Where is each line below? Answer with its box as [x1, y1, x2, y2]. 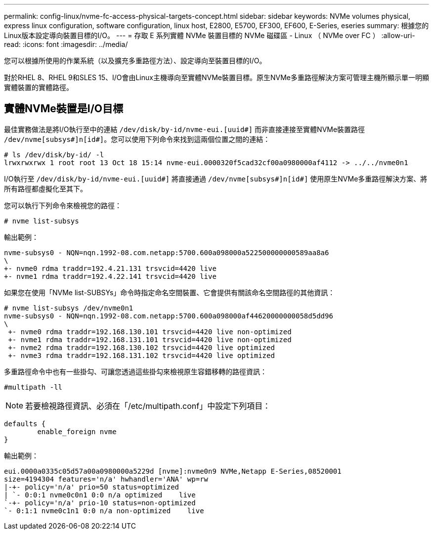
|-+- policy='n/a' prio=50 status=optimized [4, 483, 179, 491]
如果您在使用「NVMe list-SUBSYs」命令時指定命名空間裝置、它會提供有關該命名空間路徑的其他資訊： [4, 288, 335, 297]
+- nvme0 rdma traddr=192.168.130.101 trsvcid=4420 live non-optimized [8, 327, 292, 336]
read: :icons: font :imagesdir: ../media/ [4, 40, 128, 48]
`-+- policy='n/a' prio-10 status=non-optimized [4, 498, 196, 507]
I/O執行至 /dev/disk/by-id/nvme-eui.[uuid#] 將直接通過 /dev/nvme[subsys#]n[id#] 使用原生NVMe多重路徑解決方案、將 [4, 174, 428, 183]
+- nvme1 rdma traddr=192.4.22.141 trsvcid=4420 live [4, 272, 216, 280]
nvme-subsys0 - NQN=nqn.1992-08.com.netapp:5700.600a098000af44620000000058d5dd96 [4, 311, 333, 320]
